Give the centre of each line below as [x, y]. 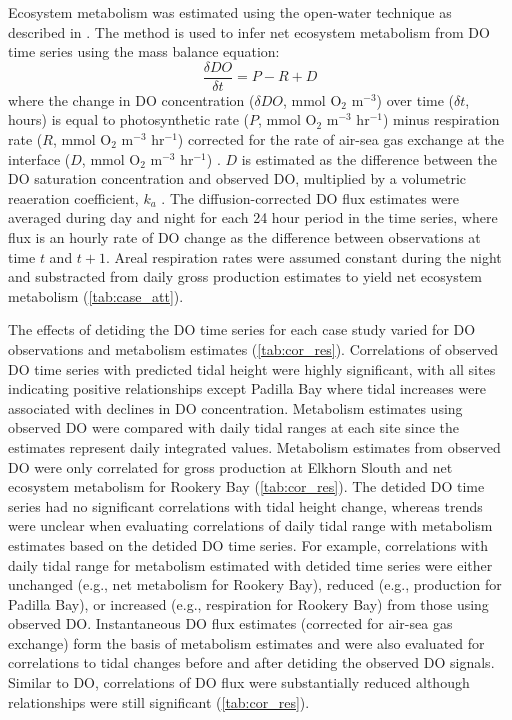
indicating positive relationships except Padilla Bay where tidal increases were [247, 388]
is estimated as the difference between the [369, 158]
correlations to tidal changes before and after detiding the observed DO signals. [251, 662]
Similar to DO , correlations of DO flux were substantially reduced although [239, 682]
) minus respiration [441, 119]
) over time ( [415, 99]
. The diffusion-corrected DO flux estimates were [310, 197]
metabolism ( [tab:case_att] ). [96, 295]
